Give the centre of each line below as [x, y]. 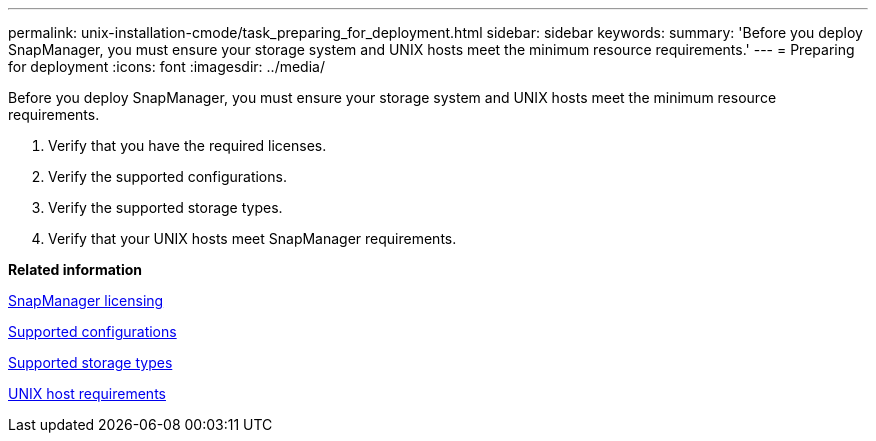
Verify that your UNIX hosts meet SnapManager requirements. [252, 238]
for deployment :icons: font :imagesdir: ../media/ [166, 66]
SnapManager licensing [86, 300]
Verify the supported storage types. [165, 207]
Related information [75, 269]
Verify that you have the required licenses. [187, 145]
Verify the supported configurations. [167, 176]
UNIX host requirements [87, 393]
